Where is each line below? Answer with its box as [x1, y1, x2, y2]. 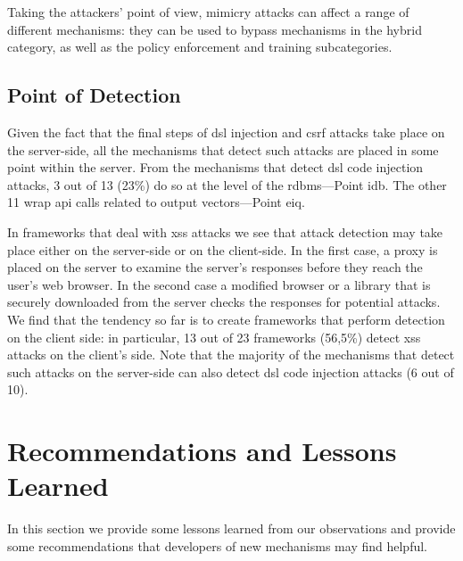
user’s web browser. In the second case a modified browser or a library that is [7, 275, 431, 293]
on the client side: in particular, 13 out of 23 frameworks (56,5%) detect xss [7, 327, 421, 346]
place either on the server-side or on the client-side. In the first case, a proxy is [7, 240, 438, 259]
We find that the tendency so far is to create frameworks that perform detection [7, 309, 445, 328]
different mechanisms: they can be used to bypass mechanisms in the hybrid [7, 20, 422, 38]
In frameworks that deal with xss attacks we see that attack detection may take [7, 222, 443, 241]
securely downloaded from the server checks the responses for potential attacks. [7, 293, 441, 311]
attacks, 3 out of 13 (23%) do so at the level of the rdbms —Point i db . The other [7, 175, 447, 194]
